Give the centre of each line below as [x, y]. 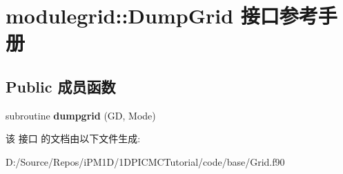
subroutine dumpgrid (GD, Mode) [81, 115]
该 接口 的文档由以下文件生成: [73, 138]
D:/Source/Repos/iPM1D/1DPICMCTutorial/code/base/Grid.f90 [145, 161]
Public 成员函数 [61, 86]
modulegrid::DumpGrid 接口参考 [162, 16]
